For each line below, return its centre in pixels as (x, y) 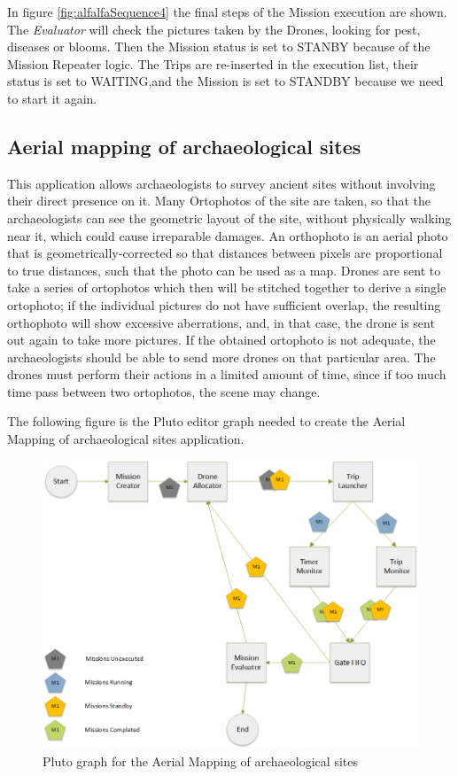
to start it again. (52, 98)
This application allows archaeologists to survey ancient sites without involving (221, 183)
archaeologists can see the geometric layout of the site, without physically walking (229, 217)
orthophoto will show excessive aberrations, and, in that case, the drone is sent (221, 322)
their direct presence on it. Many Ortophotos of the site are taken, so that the (219, 201)
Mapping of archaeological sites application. (126, 439)
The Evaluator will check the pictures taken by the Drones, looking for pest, (214, 29)
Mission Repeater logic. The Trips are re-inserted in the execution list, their (213, 63)
